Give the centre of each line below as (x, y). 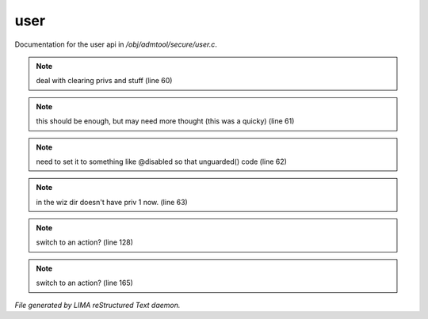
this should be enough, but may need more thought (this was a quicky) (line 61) (165, 121)
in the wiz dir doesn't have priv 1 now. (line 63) (112, 202)
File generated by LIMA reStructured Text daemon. (97, 305)
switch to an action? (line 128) (85, 242)
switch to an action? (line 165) (85, 283)
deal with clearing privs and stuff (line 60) (104, 81)
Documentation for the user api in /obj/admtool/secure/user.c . (116, 44)
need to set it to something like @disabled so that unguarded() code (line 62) (161, 161)
